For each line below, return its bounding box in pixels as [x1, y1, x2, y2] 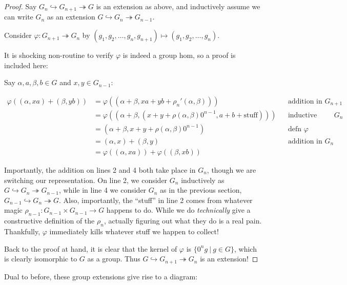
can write [4, 11, 33, 22]
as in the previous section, [160, 185, 242, 195]
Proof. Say [4, 1, 37, 11]
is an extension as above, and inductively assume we [96, 1, 260, 11]
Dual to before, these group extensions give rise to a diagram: [4, 271, 198, 281]
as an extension [47, 11, 95, 22]
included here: [4, 59, 48, 70]
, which [234, 243, 257, 254]
